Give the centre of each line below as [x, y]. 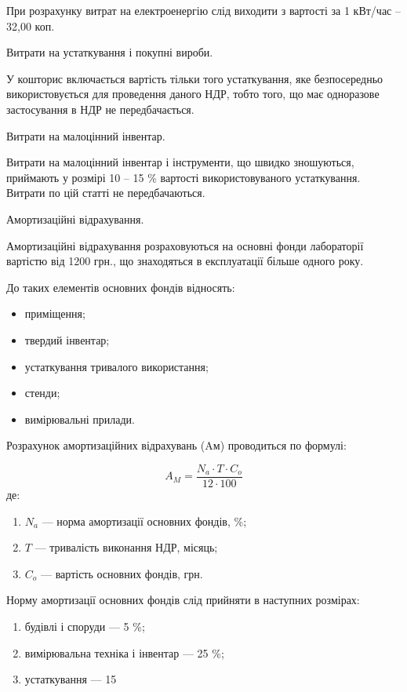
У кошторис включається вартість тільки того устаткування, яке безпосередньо [195, 78]
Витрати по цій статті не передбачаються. [106, 193]
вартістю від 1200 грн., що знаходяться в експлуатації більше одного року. [185, 261]
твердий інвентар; [67, 339]
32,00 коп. [31, 25]
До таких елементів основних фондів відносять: [121, 287]
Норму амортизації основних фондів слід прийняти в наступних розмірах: [183, 600]
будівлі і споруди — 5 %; [85, 626]
